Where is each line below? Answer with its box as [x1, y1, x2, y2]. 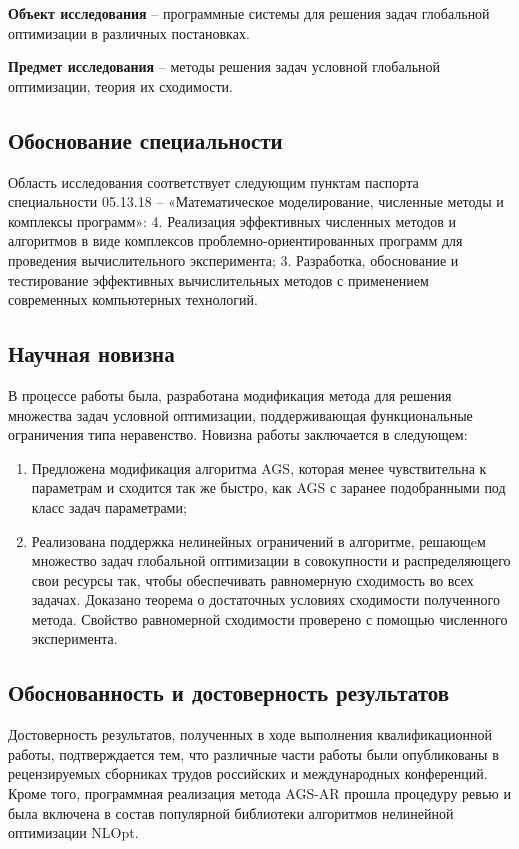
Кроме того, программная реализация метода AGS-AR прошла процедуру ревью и [8, 783, 511, 804]
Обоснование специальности [8, 124, 283, 155]
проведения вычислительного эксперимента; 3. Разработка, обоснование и [8, 249, 459, 270]
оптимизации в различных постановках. [8, 22, 250, 43]
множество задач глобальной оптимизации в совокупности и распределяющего [31, 550, 511, 571]
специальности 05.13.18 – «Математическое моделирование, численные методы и [8, 191, 504, 212]
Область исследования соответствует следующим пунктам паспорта [8, 171, 419, 192]
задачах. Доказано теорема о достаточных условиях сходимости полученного [31, 589, 500, 610]
